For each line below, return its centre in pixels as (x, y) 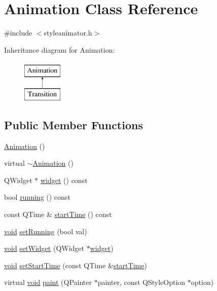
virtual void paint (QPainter (48, 282)
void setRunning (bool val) (46, 231)
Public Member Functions (74, 124)
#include (18, 33)
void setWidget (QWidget (44, 248)
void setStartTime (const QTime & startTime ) (76, 265)
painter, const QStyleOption (141, 282)
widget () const (64, 180)
